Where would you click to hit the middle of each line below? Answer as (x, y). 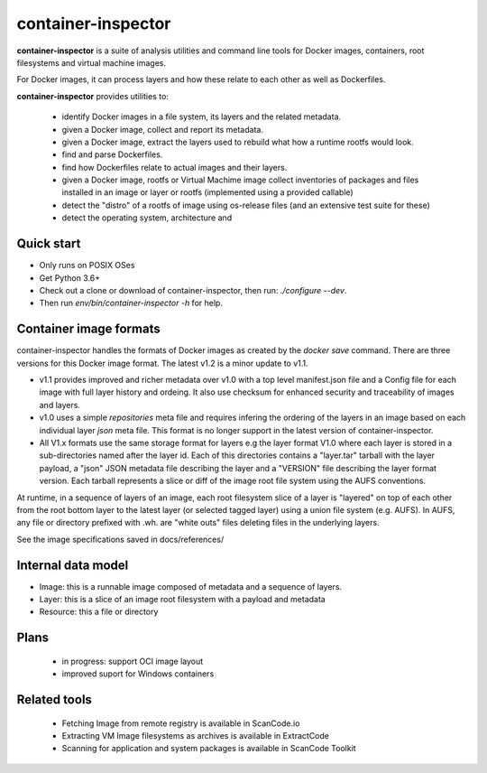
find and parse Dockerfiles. (112, 154)
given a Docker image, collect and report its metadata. (162, 129)
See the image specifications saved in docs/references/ (120, 539)
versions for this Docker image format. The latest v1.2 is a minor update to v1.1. (162, 363)
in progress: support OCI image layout (133, 661)
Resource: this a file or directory (99, 612)
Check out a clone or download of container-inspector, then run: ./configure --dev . (193, 290)
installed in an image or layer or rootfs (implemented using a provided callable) (207, 192)
